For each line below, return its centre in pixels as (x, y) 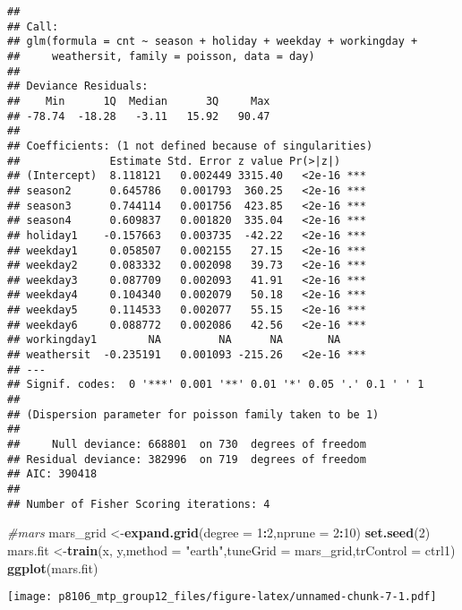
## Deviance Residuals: (78, 86)
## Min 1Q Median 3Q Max (139, 101)
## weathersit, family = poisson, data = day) (161, 56)
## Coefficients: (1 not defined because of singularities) (190, 146)
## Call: (33, 26)
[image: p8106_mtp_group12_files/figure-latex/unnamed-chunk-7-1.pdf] (222, 597)
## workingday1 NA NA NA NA (174, 340)
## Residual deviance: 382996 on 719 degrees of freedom (187, 459)
